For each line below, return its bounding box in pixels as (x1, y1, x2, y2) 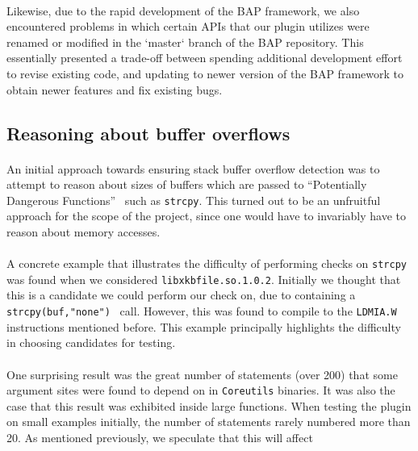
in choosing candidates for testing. (6, 334, 176, 351)
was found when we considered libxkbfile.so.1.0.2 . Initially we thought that (6, 270, 401, 287)
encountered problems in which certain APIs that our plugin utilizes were (6, 18, 370, 35)
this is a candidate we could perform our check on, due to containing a (6, 286, 356, 303)
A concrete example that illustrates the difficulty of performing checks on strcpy (6, 255, 407, 272)
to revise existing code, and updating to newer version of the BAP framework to (6, 65, 403, 81)
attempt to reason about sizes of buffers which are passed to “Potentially (6, 176, 367, 193)
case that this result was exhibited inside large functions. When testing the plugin (6, 397, 412, 414)
